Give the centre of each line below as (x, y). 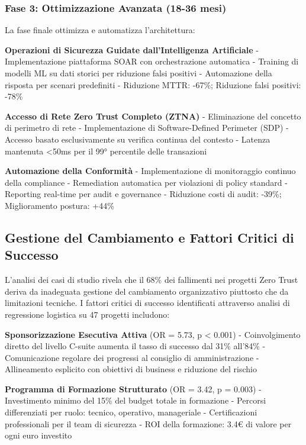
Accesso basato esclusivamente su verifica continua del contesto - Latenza (138, 139)
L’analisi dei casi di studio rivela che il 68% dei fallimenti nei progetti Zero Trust (152, 280)
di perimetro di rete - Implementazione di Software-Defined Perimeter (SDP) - (147, 128)
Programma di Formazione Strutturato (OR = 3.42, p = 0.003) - (133, 388)
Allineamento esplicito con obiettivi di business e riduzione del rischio (131, 369)
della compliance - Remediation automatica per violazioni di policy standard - (146, 182)
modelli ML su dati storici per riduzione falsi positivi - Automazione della (138, 73)
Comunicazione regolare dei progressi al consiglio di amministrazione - (132, 357)
